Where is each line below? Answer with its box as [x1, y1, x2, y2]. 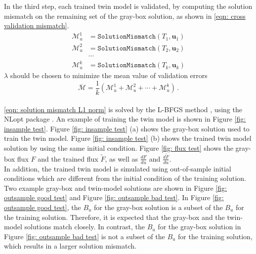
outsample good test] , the [4, 202, 81, 212]
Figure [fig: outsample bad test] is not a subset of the [4, 231, 165, 241]
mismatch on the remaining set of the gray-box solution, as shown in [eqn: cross [4, 10, 246, 21]
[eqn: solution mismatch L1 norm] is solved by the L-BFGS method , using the [4, 104, 242, 114]
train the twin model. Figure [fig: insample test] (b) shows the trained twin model [4, 133, 252, 143]
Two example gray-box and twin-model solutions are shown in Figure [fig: [4, 182, 227, 193]
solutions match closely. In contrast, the [24, 221, 145, 232]
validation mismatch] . [4, 20, 69, 31]
